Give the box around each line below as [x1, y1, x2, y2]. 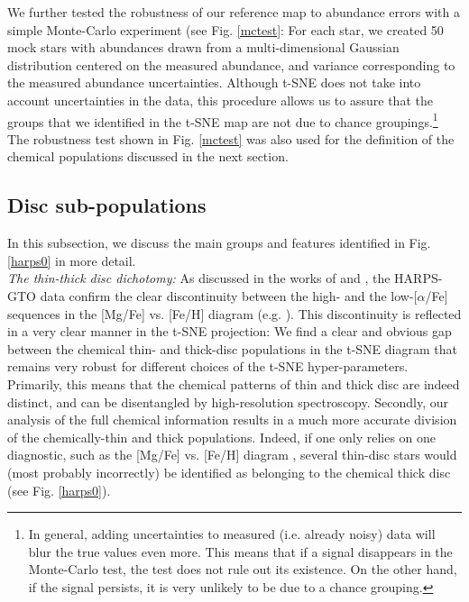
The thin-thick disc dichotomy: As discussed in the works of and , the [7, 269, 391, 287]
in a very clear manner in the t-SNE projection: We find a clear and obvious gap [7, 322, 452, 341]
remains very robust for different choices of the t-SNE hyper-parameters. [7, 357, 409, 376]
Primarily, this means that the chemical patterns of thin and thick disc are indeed [7, 374, 460, 393]
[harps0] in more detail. [7, 251, 136, 269]
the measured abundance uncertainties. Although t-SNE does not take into [7, 73, 421, 92]
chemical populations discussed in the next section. [7, 147, 289, 166]
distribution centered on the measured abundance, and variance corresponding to [7, 55, 455, 74]
